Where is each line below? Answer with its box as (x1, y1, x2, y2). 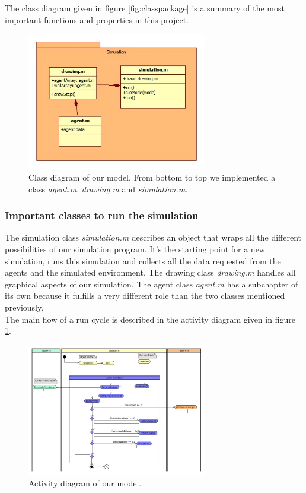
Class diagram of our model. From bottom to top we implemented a (28, 171, 276, 184)
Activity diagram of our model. (28, 476, 142, 489)
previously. (5, 301, 44, 314)
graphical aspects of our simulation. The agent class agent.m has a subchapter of (5, 277, 298, 290)
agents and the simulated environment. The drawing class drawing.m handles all (5, 266, 296, 279)
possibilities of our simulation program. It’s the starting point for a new (5, 243, 265, 255)
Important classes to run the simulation (5, 208, 199, 223)
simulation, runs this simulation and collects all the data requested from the (5, 254, 281, 267)
